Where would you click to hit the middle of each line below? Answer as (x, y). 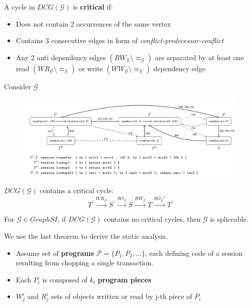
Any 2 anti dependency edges (61, 57)
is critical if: (93, 7)
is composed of (65, 279)
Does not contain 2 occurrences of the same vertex (93, 23)
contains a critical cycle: (77, 190)
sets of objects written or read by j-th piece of (121, 296)
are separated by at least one (199, 57)
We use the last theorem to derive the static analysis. (86, 236)
